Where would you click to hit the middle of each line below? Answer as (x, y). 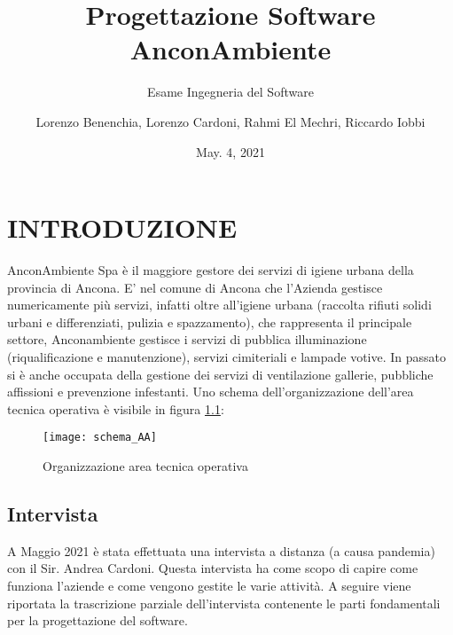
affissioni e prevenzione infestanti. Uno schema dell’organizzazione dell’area (211, 392)
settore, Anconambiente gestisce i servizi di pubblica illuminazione (187, 339)
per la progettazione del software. (98, 620)
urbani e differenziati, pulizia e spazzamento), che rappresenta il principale (210, 321)
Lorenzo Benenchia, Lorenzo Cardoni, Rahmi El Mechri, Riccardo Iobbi (230, 121)
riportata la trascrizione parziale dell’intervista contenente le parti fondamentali (224, 603)
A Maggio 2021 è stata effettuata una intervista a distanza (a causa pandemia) (221, 550)
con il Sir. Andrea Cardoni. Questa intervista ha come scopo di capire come (213, 568)
